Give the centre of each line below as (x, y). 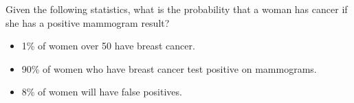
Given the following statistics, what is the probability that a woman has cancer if (177, 9)
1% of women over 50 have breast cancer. (108, 46)
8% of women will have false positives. (102, 92)
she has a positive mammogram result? (88, 22)
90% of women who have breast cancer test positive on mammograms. (169, 68)
